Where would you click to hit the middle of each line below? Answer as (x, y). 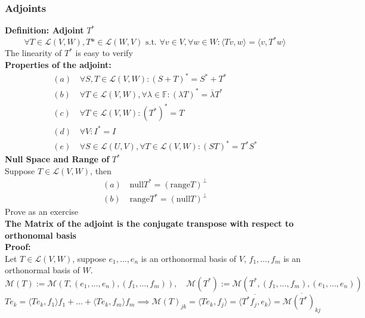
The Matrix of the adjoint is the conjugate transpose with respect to (149, 223)
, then (101, 170)
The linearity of (33, 53)
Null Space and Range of (57, 159)
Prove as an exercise (42, 212)
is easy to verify (104, 53)
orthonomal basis (41, 235)
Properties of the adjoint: (58, 64)
